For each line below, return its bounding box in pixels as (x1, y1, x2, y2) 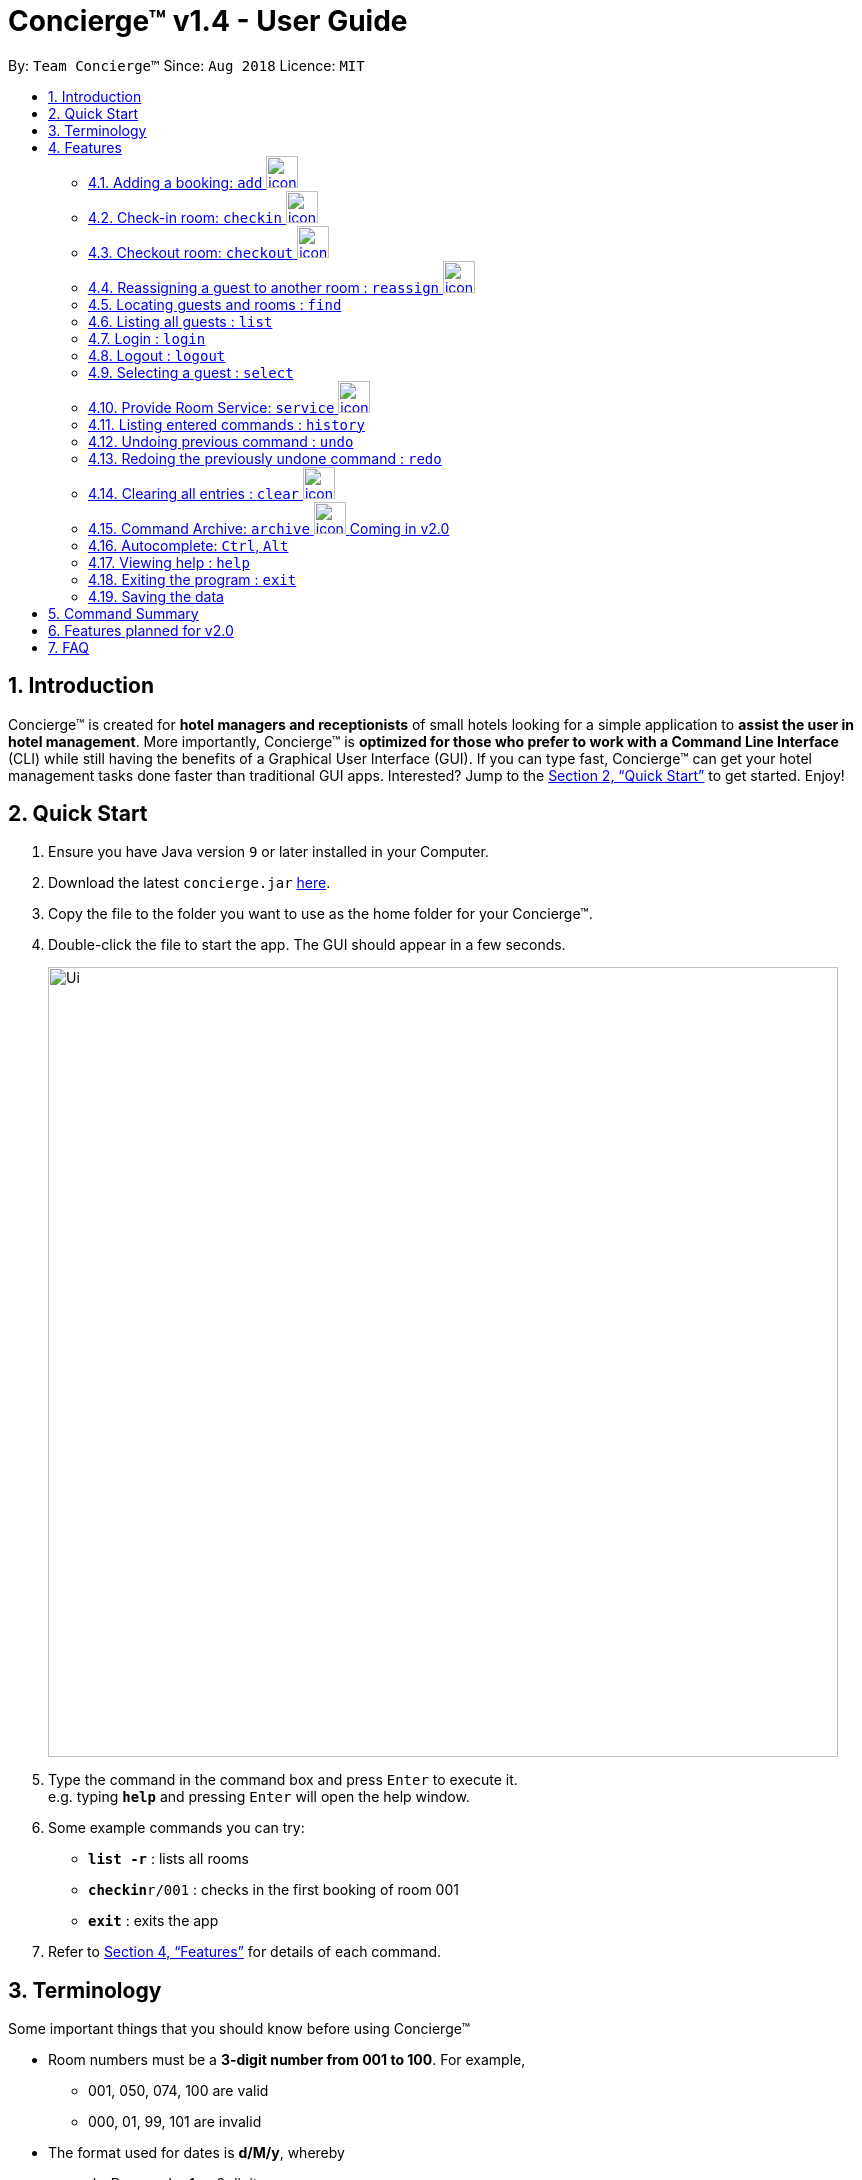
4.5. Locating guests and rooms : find (88, 295, 342, 313)
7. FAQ (48, 638, 90, 656)
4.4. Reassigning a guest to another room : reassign (88, 278, 440, 296)
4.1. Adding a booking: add (88, 173, 263, 191)
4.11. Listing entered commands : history (88, 415, 365, 433)
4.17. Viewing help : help (88, 553, 250, 571)
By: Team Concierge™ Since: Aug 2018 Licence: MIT (8, 56, 365, 74)
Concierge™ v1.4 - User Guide (8, 4, 408, 38)
